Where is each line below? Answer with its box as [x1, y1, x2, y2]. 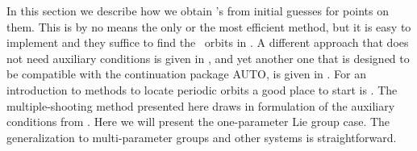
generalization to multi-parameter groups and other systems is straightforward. [6, 128, 397, 145]
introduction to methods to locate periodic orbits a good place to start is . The [6, 81, 398, 98]
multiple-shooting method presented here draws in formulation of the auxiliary [6, 97, 395, 114]
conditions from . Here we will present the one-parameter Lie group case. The [6, 113, 390, 130]
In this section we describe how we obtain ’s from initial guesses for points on [6, 2, 389, 19]
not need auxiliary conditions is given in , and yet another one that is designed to [6, 49, 410, 66]
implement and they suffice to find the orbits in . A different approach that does [6, 34, 409, 51]
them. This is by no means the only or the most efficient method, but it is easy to [6, 18, 411, 35]
